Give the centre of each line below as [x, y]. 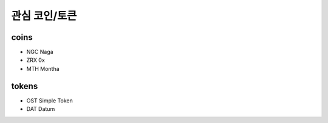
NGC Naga [40, 52]
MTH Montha [43, 68]
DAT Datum [41, 109]
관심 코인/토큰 [44, 16]
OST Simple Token [50, 101]
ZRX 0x [36, 60]
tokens [25, 86]
